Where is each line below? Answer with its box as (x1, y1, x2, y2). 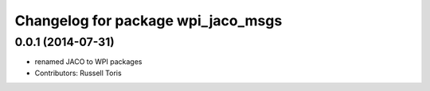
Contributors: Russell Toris (34, 68, 123, 78)
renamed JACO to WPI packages (34, 57, 143, 66)
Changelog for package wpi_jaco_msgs (14, 12, 283, 29)
